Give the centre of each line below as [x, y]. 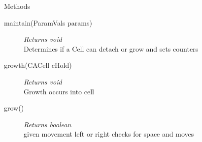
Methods [17, 6]
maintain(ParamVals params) [48, 22]
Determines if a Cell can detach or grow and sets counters [111, 48]
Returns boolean [48, 124]
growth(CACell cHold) [38, 65]
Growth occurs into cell [59, 91]
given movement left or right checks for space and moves [109, 134]
